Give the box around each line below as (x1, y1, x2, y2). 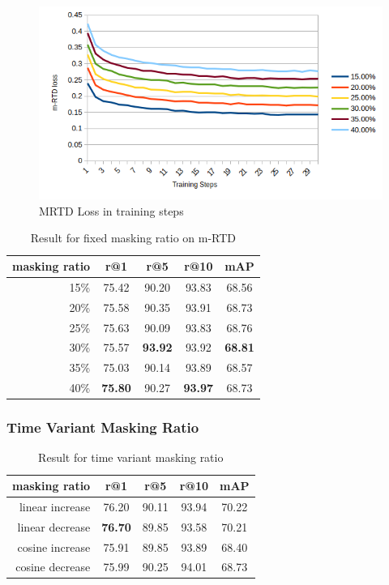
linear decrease (17, 518, 91, 535)
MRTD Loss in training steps (39, 202, 184, 219)
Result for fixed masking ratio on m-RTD (30, 229, 237, 246)
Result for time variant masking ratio (38, 449, 224, 466)
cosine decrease (15, 558, 91, 575)
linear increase (19, 497, 91, 515)
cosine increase (17, 538, 91, 555)
